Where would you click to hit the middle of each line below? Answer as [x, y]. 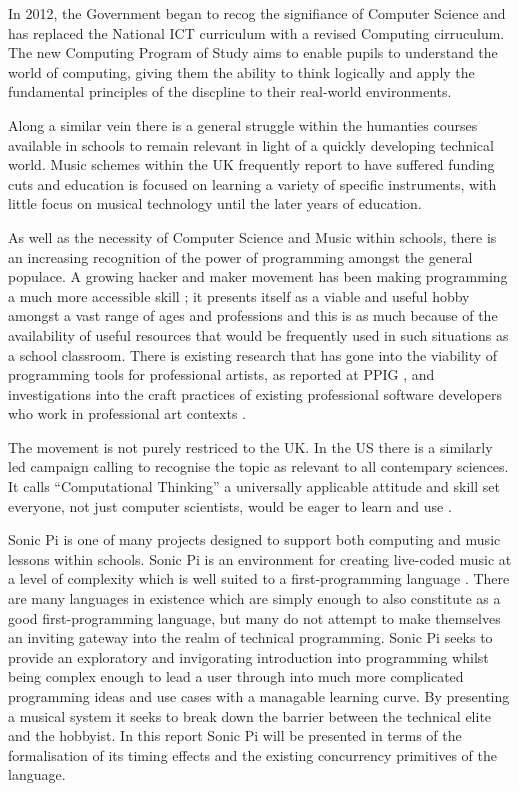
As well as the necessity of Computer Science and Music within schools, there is [252, 236]
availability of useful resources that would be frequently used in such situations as [258, 334]
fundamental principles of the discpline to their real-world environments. [230, 91]
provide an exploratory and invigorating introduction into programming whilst [248, 656]
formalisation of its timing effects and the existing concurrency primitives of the [252, 754]
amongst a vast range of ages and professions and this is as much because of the [253, 315]
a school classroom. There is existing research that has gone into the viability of [253, 354]
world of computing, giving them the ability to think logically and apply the [241, 71]
